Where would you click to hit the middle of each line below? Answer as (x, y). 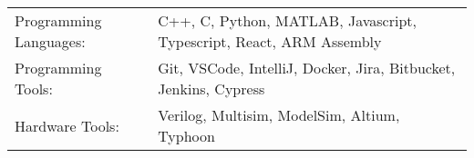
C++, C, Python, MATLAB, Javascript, (287, 20)
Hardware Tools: (67, 125)
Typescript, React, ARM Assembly (270, 41)
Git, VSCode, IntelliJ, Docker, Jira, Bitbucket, (307, 68)
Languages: (50, 41)
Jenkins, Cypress (211, 89)
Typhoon (186, 136)
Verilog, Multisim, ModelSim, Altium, (279, 115)
